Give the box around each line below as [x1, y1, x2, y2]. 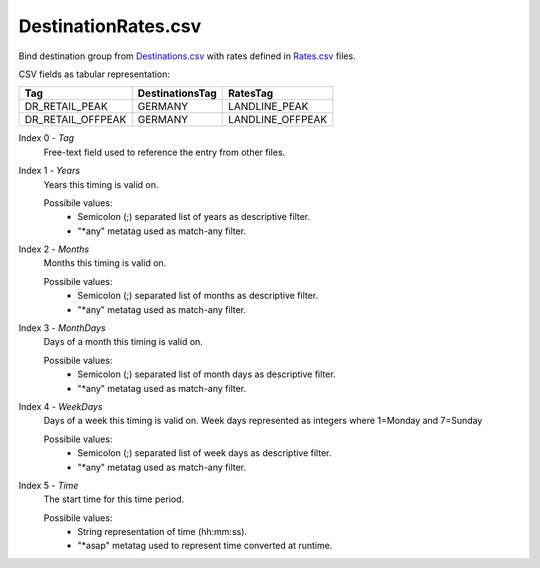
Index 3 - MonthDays [18, 322, 106, 334]
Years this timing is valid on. [43, 178, 159, 190]
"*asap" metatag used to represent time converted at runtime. [77, 540, 333, 552]
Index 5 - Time [18, 479, 79, 491]
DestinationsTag [137, 86, 217, 100]
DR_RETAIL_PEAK [24, 100, 109, 114]
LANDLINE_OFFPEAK [228, 113, 328, 127]
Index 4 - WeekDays [18, 400, 104, 412]
